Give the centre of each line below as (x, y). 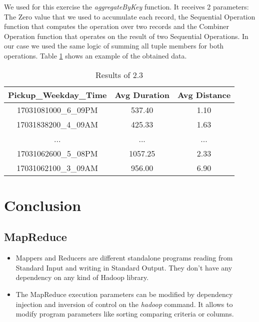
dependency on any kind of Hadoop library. (82, 277)
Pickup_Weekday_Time (57, 94)
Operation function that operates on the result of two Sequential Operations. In (126, 36)
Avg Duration (142, 94)
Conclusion (43, 205)
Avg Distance (204, 94)
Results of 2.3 (119, 74)
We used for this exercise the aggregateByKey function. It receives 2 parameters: (126, 6)
